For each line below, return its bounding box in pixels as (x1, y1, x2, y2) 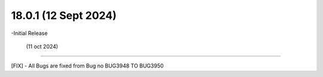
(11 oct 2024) (26, 43, 59, 50)
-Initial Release (11, 30, 48, 37)
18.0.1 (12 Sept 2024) (11, 9, 117, 22)
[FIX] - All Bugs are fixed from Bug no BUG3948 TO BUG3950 (11, 62, 164, 69)
